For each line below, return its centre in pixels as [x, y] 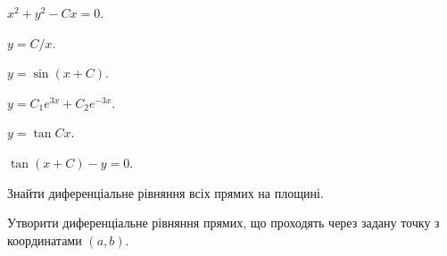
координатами [45, 239]
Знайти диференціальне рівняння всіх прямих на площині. [166, 192]
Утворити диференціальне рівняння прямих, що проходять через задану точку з [223, 223]
